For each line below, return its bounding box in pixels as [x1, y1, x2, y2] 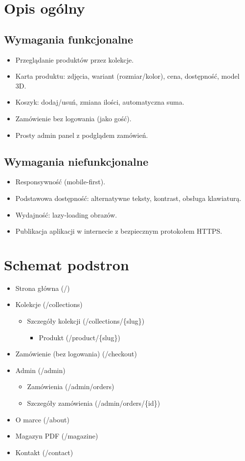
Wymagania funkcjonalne [4, 31, 134, 46]
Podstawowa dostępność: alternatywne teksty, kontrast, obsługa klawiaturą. [15, 193, 242, 203]
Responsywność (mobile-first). [15, 176, 106, 187]
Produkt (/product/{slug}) [39, 332, 120, 342]
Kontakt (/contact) [15, 447, 73, 457]
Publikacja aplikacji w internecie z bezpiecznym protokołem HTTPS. [15, 226, 223, 236]
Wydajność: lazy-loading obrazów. [15, 209, 117, 220]
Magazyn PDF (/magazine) [15, 431, 98, 441]
